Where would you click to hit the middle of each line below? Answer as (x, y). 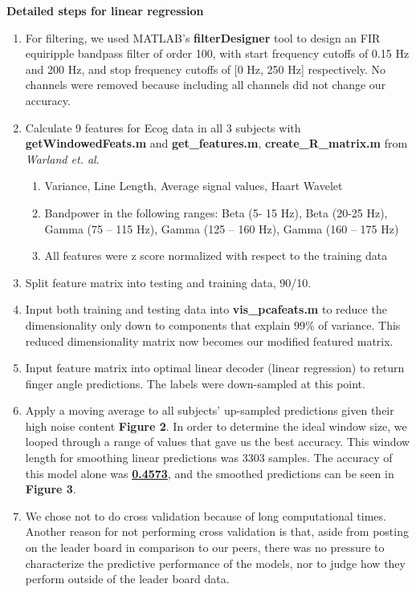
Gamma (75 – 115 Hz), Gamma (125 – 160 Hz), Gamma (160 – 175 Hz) (222, 228)
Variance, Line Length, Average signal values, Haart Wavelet (194, 186)
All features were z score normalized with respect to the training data (216, 255)
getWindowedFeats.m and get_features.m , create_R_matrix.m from (216, 143)
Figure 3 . (51, 489)
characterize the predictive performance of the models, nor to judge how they (215, 563)
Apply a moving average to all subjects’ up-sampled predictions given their (210, 410)
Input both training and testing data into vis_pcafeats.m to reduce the (206, 309)
